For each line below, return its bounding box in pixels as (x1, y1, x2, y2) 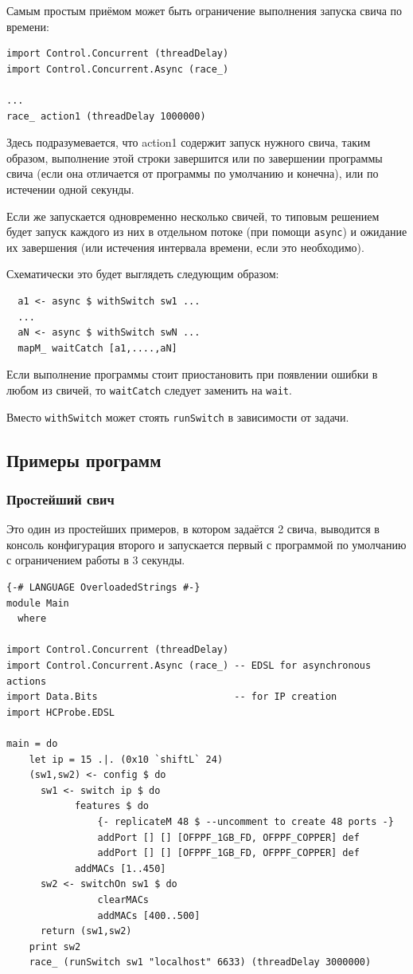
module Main (6, 597, 69, 609)
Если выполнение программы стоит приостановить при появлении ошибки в (6, 366, 378, 383)
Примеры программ (6, 447, 162, 472)
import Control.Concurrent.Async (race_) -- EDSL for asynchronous (6, 660, 372, 671)
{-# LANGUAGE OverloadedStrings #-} (6, 582, 201, 594)
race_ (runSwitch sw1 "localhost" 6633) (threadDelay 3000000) (29, 956, 372, 968)
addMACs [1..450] (74, 862, 166, 874)
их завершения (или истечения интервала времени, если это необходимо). (6, 238, 364, 255)
